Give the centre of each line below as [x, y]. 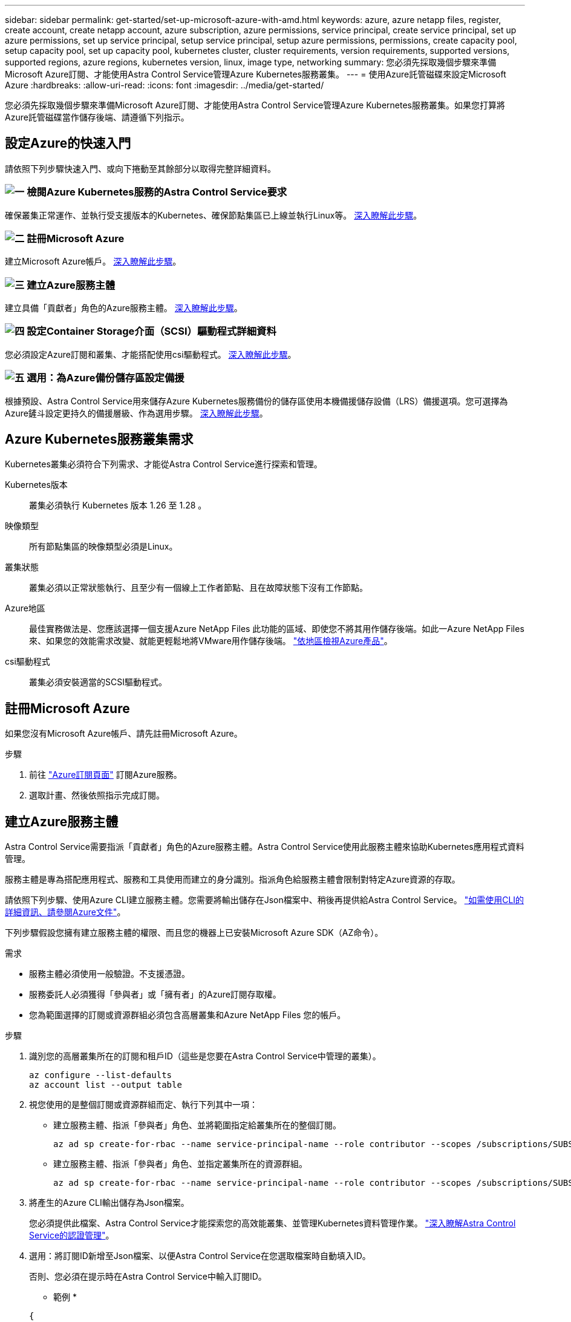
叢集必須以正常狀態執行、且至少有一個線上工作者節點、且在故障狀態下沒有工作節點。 [198, 588]
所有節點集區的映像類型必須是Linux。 [103, 547]
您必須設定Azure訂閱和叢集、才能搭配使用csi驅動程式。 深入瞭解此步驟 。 [151, 354]
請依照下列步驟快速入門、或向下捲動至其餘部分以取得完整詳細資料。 [140, 168]
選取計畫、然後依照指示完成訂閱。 [97, 795]
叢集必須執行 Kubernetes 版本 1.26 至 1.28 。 [118, 505]
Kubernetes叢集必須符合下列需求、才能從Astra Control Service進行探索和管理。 [164, 464]
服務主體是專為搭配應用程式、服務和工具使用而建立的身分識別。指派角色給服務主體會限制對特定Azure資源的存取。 [233, 880]
